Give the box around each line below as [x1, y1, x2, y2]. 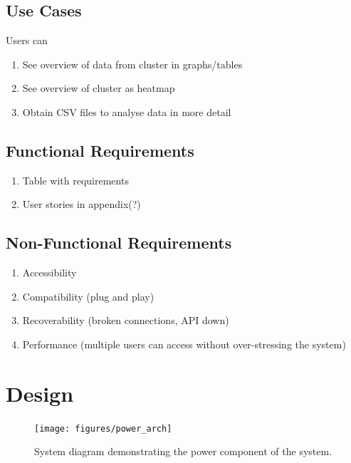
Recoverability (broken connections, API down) [22, 313, 229, 328]
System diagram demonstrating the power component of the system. [34, 444, 332, 459]
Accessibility [22, 265, 77, 280]
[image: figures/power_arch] [34, 423, 172, 434]
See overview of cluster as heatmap [22, 80, 175, 95]
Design [6, 378, 74, 407]
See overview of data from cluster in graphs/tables [22, 56, 243, 71]
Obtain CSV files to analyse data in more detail [22, 104, 231, 119]
